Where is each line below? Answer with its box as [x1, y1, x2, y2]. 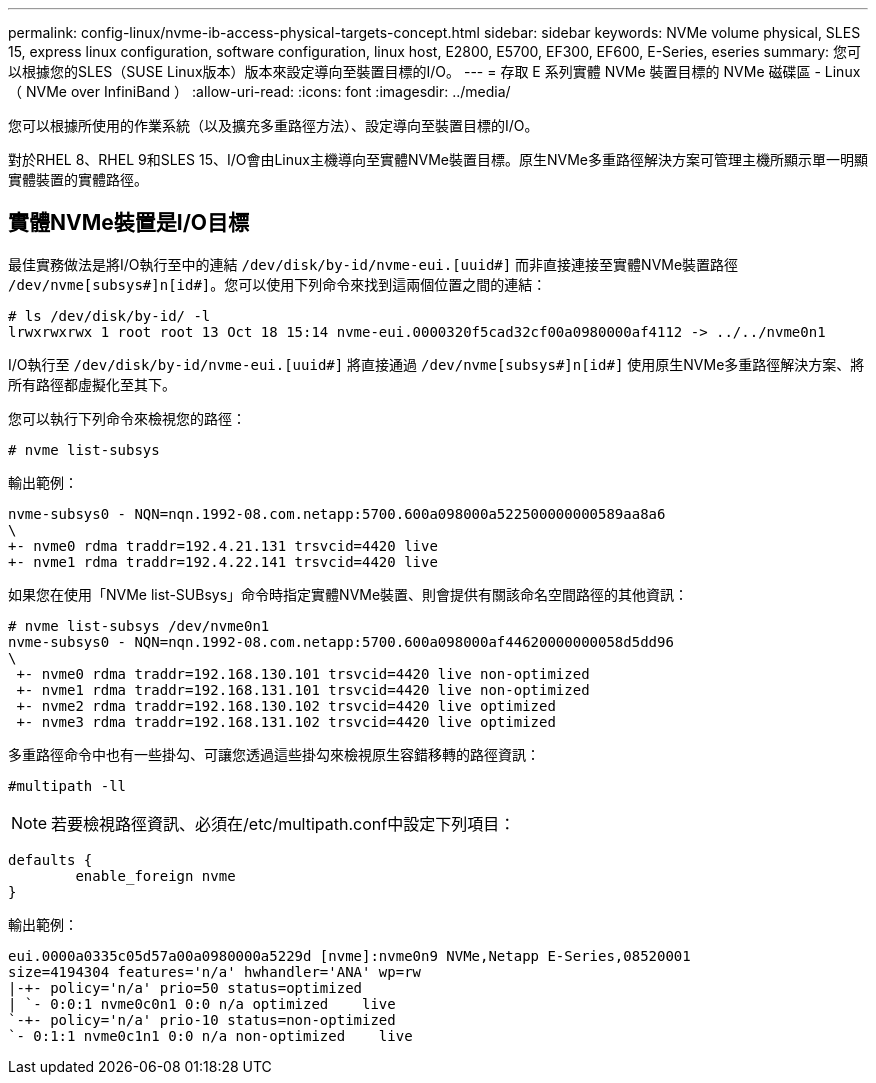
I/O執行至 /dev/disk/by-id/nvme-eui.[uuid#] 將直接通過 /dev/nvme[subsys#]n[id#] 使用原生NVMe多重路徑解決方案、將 [8, 355, 865, 373]
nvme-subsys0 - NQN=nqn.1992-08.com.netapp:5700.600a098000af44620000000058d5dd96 [8, 633, 674, 650]
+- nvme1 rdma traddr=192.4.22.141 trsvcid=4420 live [8, 553, 438, 570]
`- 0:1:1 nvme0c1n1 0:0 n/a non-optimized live [8, 1027, 413, 1044]
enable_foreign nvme [75, 867, 236, 884]
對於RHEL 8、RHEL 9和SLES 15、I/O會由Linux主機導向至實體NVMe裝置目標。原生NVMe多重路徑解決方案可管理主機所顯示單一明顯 [8, 151, 868, 168]
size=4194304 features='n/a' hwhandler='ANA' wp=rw [8, 963, 422, 980]
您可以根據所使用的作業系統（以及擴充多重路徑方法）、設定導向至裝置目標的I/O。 [8, 117, 539, 134]
